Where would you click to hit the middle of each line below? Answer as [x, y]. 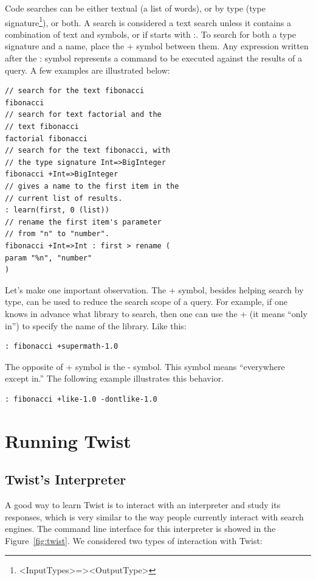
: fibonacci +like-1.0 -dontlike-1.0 [81, 399]
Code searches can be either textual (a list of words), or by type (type [135, 8]
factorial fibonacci [46, 138]
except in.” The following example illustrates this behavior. [115, 378]
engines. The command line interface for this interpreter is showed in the [140, 529]
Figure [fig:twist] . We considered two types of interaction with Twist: [134, 540]
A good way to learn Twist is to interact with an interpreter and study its [143, 505]
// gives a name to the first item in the [92, 186]
